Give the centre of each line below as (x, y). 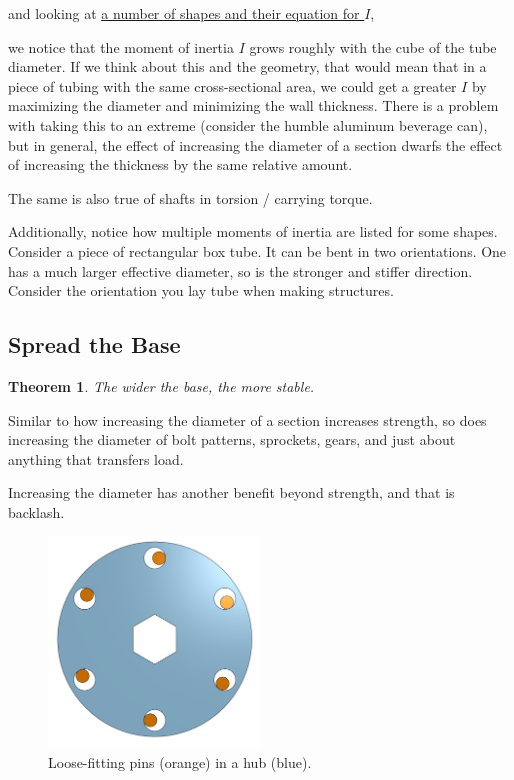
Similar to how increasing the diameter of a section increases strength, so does (247, 419)
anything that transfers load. (96, 458)
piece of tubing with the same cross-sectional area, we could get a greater (232, 85)
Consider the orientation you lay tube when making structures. (201, 290)
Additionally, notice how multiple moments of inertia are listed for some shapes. (253, 231)
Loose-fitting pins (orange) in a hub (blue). (180, 761)
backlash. (36, 511)
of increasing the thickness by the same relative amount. (180, 164)
